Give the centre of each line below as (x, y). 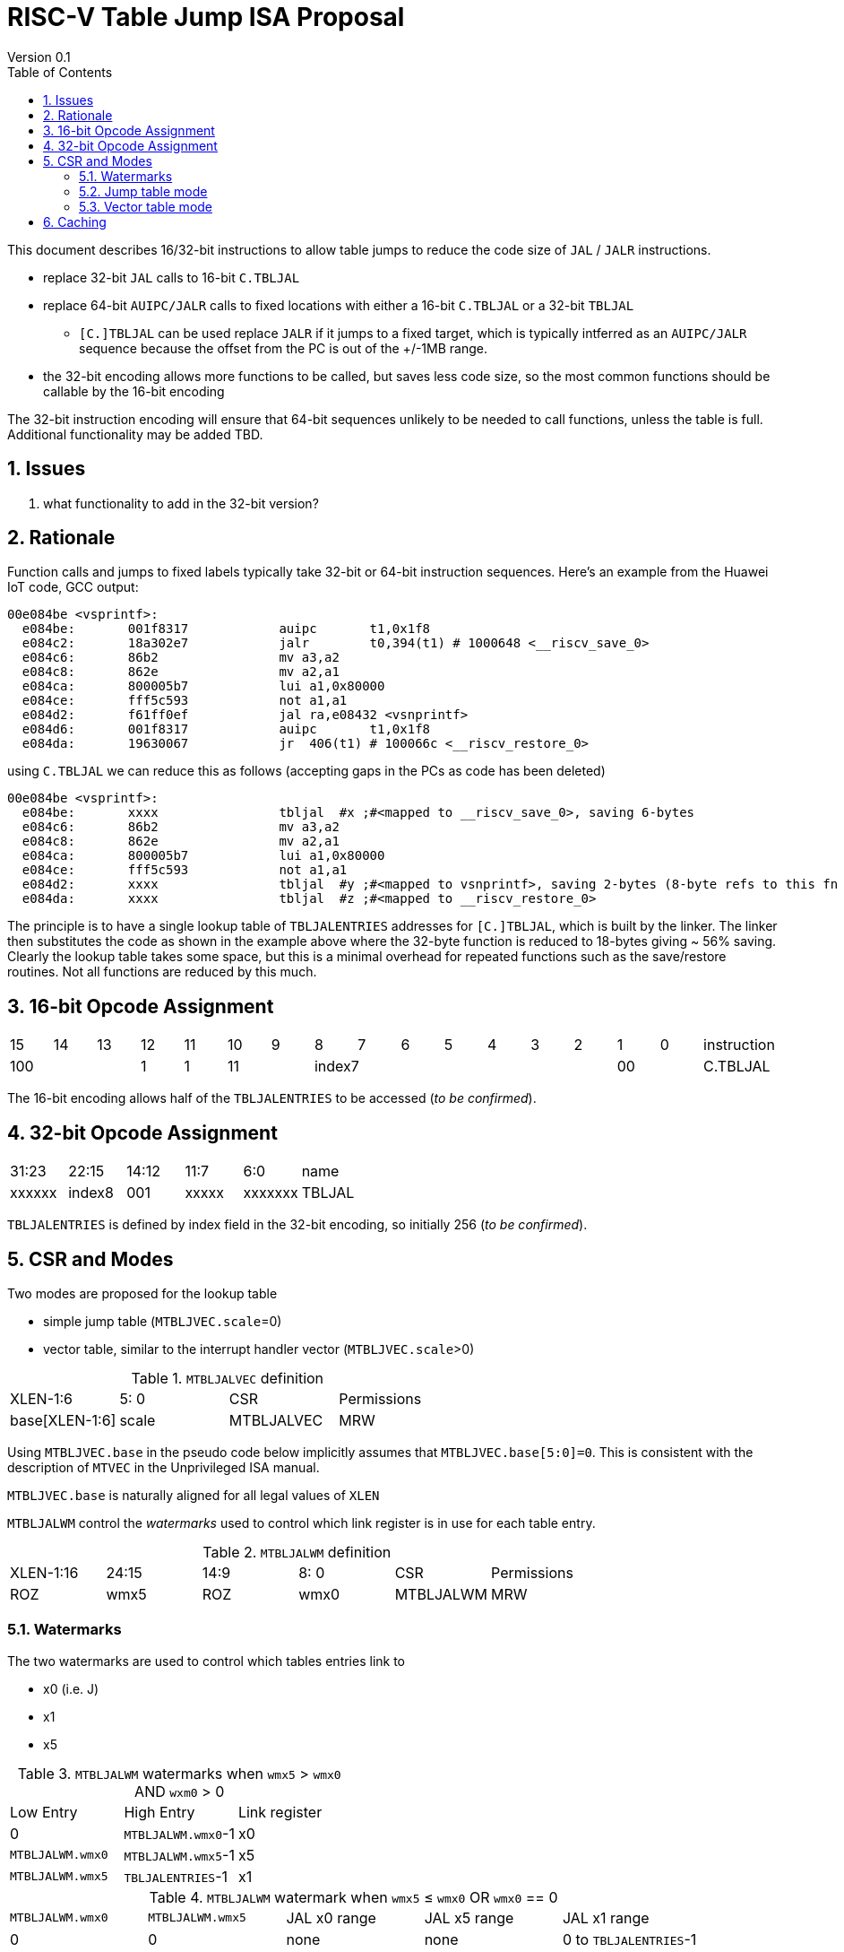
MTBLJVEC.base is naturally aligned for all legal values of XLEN (194, 1495)
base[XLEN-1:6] (63, 1420)
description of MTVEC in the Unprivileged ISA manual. (164, 1467)
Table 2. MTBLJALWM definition (297, 1552)
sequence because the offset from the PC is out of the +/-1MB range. (283, 348)
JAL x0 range (331, 1917)
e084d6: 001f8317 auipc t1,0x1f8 (226, 729)
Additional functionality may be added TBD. (135, 434)
